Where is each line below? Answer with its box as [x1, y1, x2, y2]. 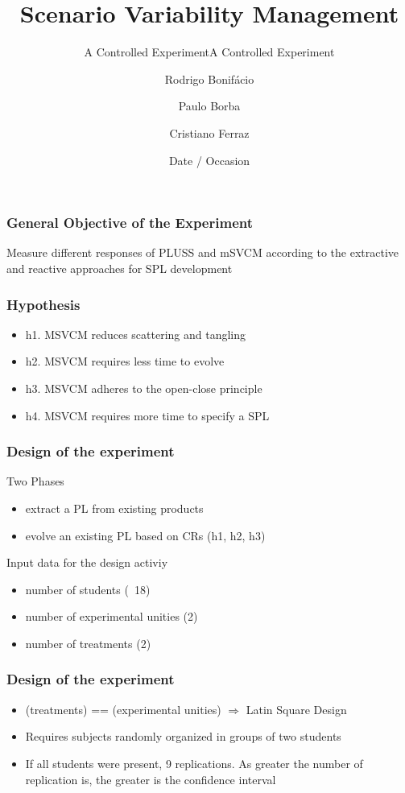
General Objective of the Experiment [6, 213, 254, 233]
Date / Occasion [168, 151, 250, 168]
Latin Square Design [246, 700, 347, 717]
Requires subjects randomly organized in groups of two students [25, 728, 341, 745]
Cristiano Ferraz [169, 124, 250, 141]
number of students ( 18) [25, 580, 151, 597]
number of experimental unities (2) [25, 608, 198, 625]
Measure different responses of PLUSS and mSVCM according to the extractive [6, 244, 399, 261]
